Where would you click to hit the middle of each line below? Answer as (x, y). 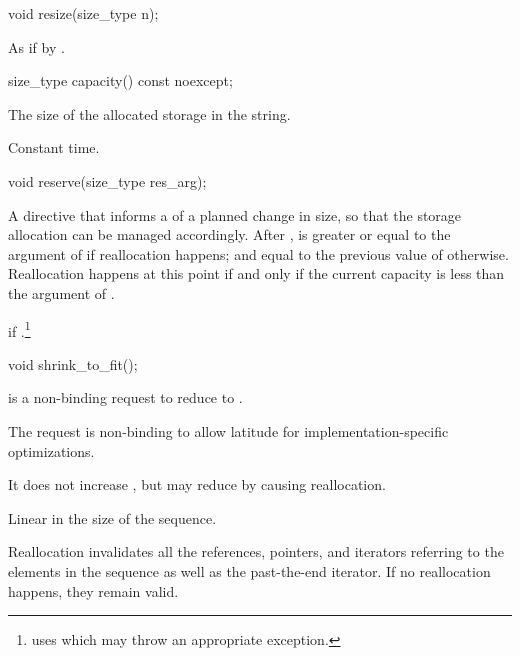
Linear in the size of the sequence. (112, 517)
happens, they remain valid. (93, 590)
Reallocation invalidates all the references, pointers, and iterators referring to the (256, 551)
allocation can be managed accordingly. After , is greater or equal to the (229, 234)
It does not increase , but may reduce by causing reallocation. (197, 484)
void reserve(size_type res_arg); (107, 180)
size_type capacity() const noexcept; (120, 80)
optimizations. (51, 450)
